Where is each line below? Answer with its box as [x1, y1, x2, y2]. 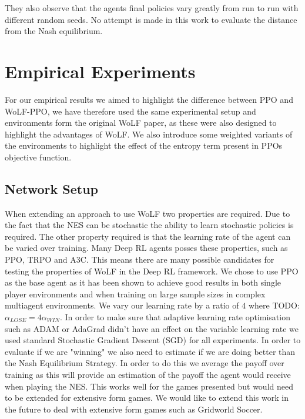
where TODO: [248, 299, 300, 311]
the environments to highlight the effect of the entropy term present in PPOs [5, 139, 283, 152]
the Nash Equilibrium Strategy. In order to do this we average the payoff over [5, 357, 284, 369]
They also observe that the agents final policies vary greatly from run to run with [5, 2, 299, 14]
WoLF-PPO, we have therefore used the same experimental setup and [5, 105, 256, 117]
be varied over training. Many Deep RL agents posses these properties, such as [5, 242, 288, 254]
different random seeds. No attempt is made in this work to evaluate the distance [5, 13, 297, 25]
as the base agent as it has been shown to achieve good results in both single [5, 276, 281, 289]
